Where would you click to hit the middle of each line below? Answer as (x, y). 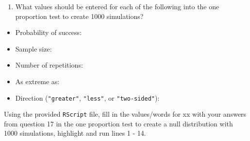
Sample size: (33, 48)
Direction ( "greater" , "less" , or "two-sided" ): (87, 97)
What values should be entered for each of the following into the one (117, 6)
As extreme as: (37, 81)
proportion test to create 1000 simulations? (79, 16)
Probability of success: (48, 32)
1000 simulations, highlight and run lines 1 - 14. (75, 133)
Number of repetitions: (49, 65)
